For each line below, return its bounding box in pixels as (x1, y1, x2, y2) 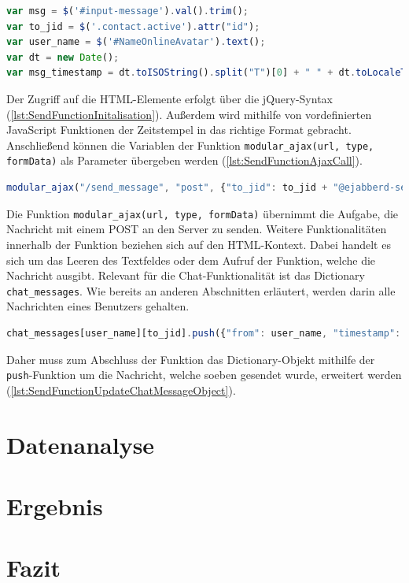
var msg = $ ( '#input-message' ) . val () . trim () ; (6, 6, 249, 17)
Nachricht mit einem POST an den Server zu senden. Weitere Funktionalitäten (6, 221, 387, 237)
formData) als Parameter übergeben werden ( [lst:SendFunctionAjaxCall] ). (6, 152, 363, 169)
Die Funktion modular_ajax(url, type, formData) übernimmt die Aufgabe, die (6, 205, 399, 221)
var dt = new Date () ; (6, 51, 120, 63)
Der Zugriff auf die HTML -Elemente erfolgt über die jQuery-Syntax (6, 90, 333, 106)
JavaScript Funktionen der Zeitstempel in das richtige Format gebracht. (6, 121, 352, 138)
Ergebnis (6, 489, 103, 522)
